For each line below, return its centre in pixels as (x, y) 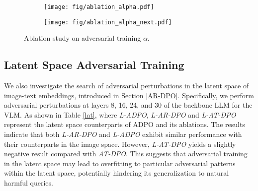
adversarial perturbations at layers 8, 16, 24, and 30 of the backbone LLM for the (128, 105)
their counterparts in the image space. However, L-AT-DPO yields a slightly (120, 144)
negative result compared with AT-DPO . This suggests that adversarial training (126, 154)
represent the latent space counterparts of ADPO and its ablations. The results (125, 124)
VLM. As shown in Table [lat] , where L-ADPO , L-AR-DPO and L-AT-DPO (120, 114)
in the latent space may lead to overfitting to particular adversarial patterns (120, 163)
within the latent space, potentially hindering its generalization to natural (117, 173)
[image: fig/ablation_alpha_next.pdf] (108, 22)
